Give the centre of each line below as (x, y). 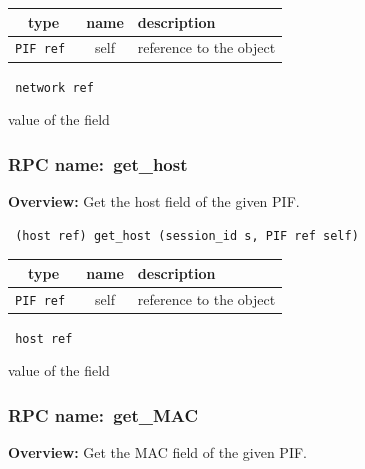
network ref (54, 87)
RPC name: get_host (98, 163)
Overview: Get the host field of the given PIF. (154, 200)
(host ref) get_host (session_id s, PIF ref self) (187, 235)
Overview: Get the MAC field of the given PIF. (157, 452)
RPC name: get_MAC (103, 414)
